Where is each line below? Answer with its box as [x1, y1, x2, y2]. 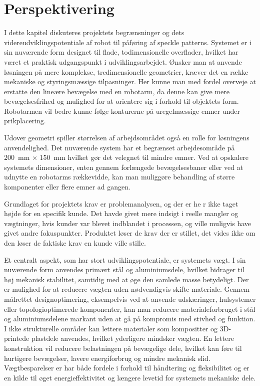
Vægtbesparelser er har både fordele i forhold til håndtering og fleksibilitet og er [4, 362, 249, 373]
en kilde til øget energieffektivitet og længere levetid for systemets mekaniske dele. [4, 372, 256, 382]
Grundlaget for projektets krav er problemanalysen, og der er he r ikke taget [4, 198, 238, 209]
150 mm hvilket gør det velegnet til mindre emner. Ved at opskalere [39, 152, 249, 162]
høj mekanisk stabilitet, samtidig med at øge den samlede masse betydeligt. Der [4, 274, 249, 284]
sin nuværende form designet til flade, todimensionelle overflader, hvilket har [4, 47, 238, 57]
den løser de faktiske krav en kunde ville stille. [4, 238, 146, 248]
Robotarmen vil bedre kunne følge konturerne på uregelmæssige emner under [4, 105, 240, 116]
